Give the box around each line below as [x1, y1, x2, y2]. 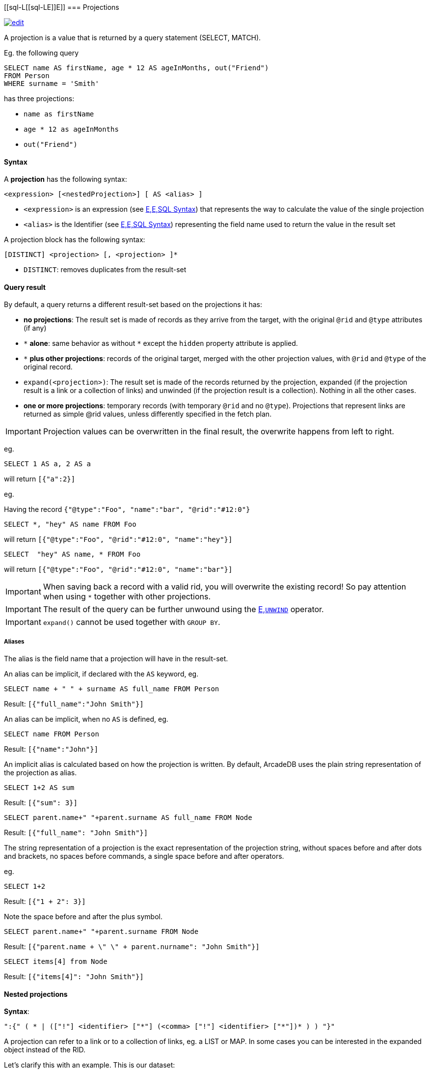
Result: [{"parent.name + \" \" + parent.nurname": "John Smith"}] [4, 942, 260, 951]
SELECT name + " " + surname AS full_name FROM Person [4, 685, 219, 693]
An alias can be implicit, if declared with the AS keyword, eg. [4, 670, 199, 678]
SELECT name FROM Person [4, 730, 99, 738]
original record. [24, 363, 73, 371]
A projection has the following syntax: [4, 175, 127, 184]
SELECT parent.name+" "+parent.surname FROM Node [4, 928, 199, 936]
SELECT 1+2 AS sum [4, 784, 75, 792]
